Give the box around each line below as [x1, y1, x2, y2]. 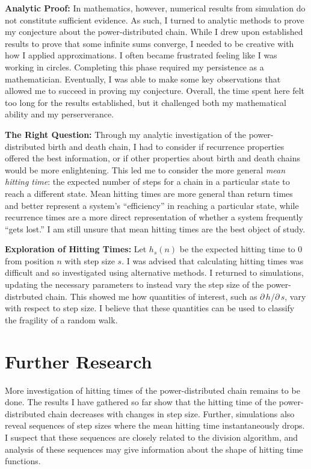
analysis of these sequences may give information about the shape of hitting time [5, 443, 303, 455]
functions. [5, 455, 41, 467]
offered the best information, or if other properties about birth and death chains [5, 152, 300, 164]
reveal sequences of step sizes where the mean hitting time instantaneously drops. [5, 419, 305, 432]
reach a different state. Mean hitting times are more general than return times [5, 187, 293, 199]
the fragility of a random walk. [5, 313, 118, 326]
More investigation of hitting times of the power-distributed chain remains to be [5, 384, 300, 396]
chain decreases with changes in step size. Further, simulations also [48, 407, 295, 420]
